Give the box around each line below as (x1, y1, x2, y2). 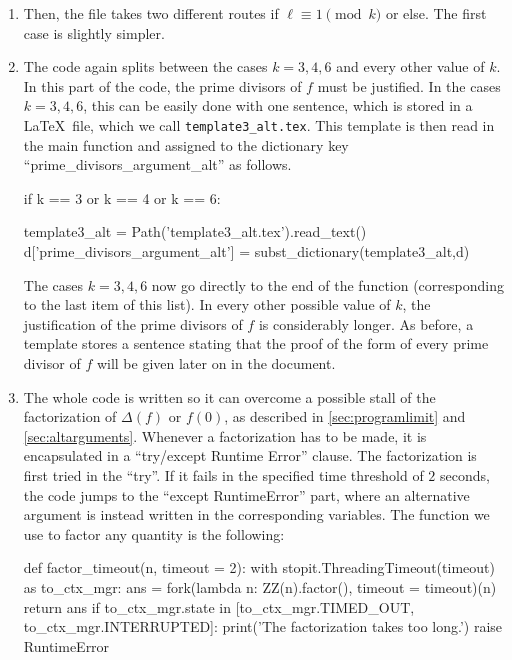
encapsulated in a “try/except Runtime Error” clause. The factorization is (23, 445, 477, 466)
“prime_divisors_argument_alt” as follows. (23, 154, 292, 175)
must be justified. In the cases (317, 75, 501, 96)
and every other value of (336, 56, 485, 77)
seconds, (439, 464, 490, 485)
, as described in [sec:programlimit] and (224, 406, 466, 427)
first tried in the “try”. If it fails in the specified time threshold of (23, 464, 424, 485)
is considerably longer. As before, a (258, 313, 474, 334)
